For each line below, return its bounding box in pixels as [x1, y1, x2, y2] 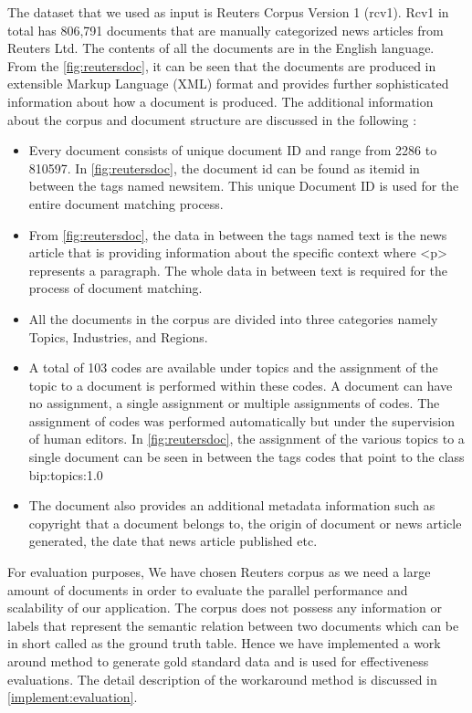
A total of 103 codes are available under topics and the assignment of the [28, 358, 438, 377]
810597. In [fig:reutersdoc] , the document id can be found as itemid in [28, 158, 420, 177]
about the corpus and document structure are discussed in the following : [7, 110, 417, 129]
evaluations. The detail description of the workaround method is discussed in [7, 669, 437, 688]
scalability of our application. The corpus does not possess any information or [7, 598, 442, 617]
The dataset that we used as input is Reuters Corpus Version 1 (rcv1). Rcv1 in [7, 3, 449, 21]
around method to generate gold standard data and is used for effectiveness [7, 652, 429, 670]
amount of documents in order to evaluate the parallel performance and [7, 580, 408, 599]
